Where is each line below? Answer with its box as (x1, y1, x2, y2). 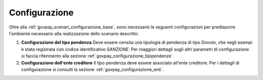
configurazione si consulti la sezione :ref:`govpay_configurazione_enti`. (21, 67, 164, 72)
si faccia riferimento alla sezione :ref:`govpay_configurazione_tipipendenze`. (21, 53, 174, 59)
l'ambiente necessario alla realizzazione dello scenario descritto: (9, 30, 139, 36)
